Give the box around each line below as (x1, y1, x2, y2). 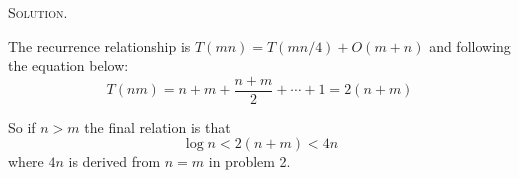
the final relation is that (84, 116, 231, 137)
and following (429, 35, 511, 56)
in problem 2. (208, 151, 291, 172)
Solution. (8, 2, 68, 22)
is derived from (68, 151, 161, 172)
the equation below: (8, 55, 129, 76)
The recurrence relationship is (8, 35, 191, 56)
